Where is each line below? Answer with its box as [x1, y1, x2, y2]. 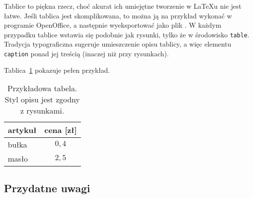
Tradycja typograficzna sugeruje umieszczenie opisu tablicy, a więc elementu [4, 39, 232, 49]
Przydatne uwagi [4, 180, 91, 195]
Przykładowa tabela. [7, 82, 78, 94]
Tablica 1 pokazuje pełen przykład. [4, 65, 110, 75]
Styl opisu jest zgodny [4, 94, 80, 105]
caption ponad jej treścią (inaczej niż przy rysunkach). [4, 49, 169, 59]
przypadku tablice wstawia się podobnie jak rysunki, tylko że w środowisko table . [4, 29, 250, 39]
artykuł [8, 124, 37, 136]
